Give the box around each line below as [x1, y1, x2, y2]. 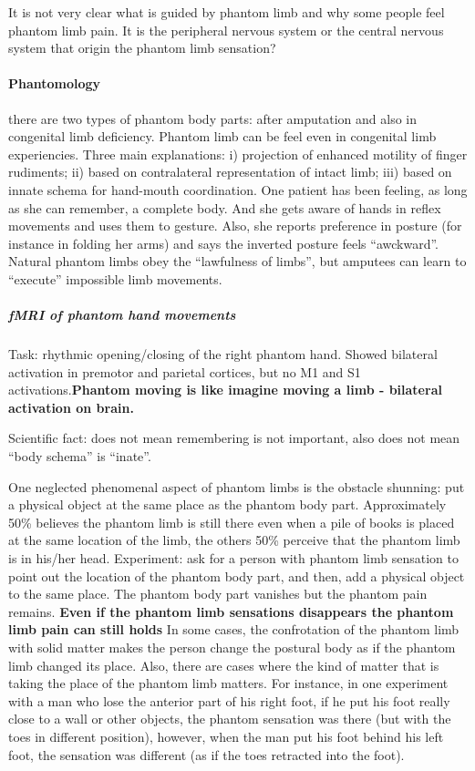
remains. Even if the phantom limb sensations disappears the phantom [8, 601, 454, 621]
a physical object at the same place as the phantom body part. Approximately [8, 495, 447, 514]
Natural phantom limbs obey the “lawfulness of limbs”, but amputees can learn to [8, 252, 467, 271]
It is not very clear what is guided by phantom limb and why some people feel [8, 3, 445, 21]
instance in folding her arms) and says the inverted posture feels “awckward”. [8, 233, 439, 252]
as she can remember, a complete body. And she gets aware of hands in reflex [8, 198, 441, 217]
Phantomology [8, 74, 101, 93]
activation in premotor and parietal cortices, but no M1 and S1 [8, 362, 361, 381]
